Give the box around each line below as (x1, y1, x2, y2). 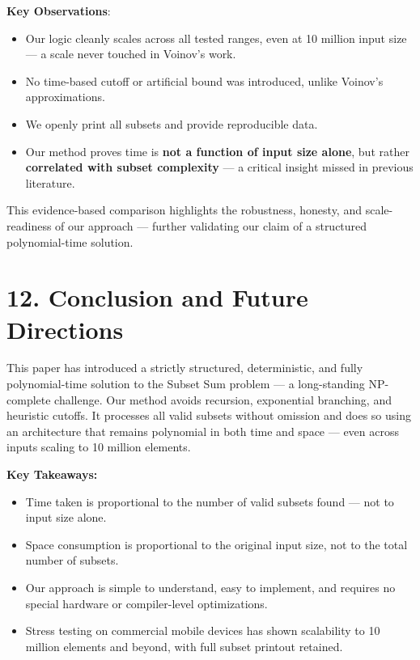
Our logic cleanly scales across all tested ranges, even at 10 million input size (25, 29, 407, 46)
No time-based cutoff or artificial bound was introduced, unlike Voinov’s (25, 72, 384, 89)
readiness (6, 217, 52, 234)
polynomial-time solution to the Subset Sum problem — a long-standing (6, 375, 365, 392)
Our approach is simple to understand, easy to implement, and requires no (25, 578, 396, 595)
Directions (6, 312, 124, 345)
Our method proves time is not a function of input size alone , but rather (25, 142, 409, 159)
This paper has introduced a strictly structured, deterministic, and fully (6, 359, 363, 376)
